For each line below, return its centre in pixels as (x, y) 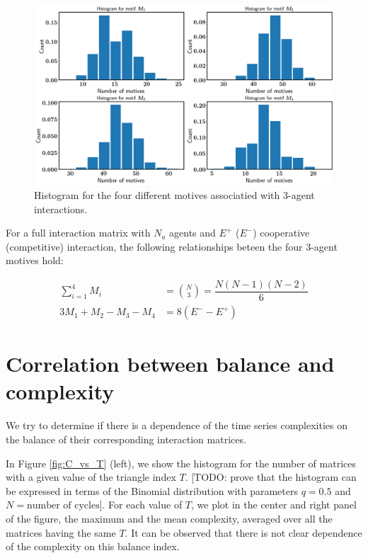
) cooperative (281, 233)
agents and (192, 233)
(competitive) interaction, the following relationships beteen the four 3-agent (172, 246)
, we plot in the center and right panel (274, 505)
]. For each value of (141, 505)
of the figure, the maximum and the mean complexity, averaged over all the (169, 518)
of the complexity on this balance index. (93, 546)
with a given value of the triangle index (91, 477)
